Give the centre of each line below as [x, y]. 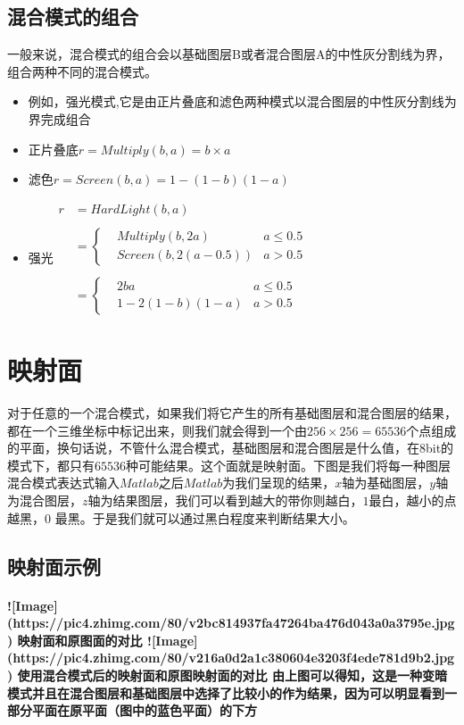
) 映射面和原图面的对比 [75, 640]
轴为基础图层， [386, 483]
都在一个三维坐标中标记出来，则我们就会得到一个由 [157, 430]
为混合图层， [45, 500]
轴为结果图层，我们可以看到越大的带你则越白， [225, 500]
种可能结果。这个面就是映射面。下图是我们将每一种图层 [288, 465]
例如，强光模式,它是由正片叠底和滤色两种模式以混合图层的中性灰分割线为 [242, 101]
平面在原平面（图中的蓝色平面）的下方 [144, 710]
